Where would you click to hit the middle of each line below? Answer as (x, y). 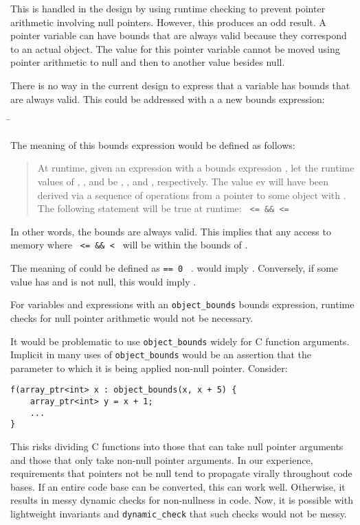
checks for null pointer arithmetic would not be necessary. (132, 317)
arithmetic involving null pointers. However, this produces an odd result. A (168, 22)
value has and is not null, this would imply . (103, 281)
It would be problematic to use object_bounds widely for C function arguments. (180, 341)
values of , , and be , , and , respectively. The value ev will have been (183, 181)
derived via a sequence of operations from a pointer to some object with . (192, 195)
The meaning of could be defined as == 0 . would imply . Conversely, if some (175, 268)
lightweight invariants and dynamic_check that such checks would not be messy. (179, 514)
